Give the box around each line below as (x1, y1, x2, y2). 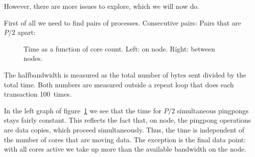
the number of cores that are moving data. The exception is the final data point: (4, 134, 246, 144)
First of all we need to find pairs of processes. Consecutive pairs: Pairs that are (4, 17, 241, 27)
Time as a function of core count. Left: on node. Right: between (24, 43, 215, 53)
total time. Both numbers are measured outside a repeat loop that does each (4, 79, 234, 89)
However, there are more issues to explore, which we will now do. (4, 1, 200, 11)
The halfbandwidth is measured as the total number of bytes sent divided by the (4, 69, 246, 79)
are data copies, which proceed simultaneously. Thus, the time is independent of (4, 124, 245, 134)
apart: (17, 27, 36, 37)
